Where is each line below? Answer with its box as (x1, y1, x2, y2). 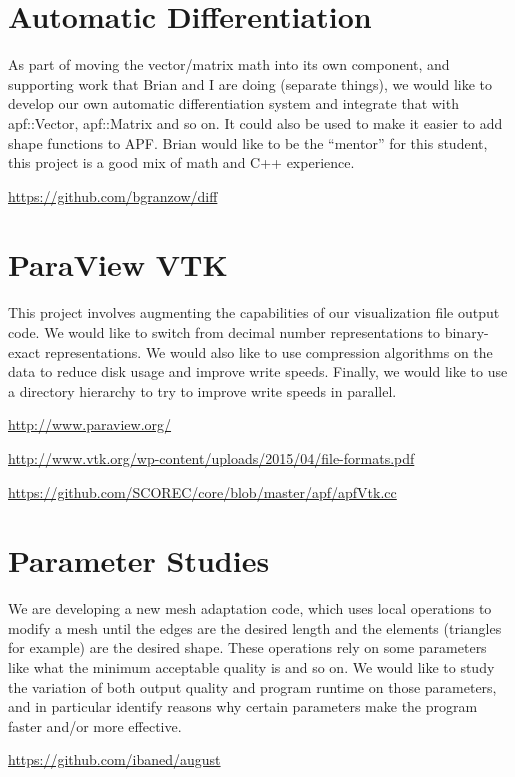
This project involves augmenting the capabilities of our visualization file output (8, 302, 500, 323)
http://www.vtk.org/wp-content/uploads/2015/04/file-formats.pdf (8, 447, 415, 468)
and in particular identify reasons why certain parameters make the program (8, 696, 478, 717)
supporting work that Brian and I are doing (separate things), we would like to (8, 73, 493, 94)
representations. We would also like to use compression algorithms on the (44, 341, 493, 362)
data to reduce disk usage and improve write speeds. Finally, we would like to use (8, 361, 508, 382)
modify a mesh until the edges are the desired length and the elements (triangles (8, 617, 502, 638)
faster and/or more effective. (8, 715, 182, 736)
